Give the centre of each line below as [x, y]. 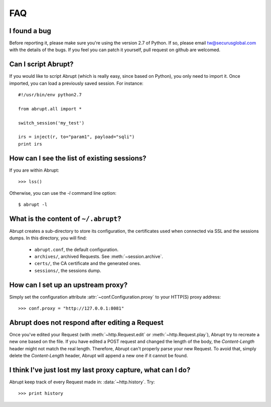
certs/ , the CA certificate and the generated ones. [88, 263]
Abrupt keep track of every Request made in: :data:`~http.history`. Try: [82, 382]
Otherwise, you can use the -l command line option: [63, 193]
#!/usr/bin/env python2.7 [50, 95]
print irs [30, 144]
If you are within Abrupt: [34, 170]
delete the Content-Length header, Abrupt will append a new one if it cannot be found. [99, 356]
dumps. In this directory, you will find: [48, 238]
